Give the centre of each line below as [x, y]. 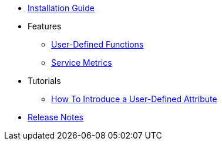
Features [45, 26]
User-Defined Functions [97, 44]
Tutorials [44, 81]
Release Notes [55, 117]
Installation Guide [61, 8]
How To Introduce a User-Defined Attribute [134, 99]
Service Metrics [82, 63]
